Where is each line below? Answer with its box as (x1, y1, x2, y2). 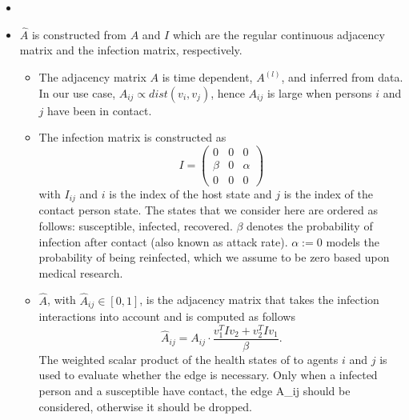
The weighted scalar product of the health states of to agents (38, 350, 339, 367)
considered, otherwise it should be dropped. (38, 398, 252, 414)
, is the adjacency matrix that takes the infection (139, 291, 379, 308)
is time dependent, (162, 69, 253, 85)
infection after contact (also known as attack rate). (38, 233, 288, 250)
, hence (211, 84, 245, 101)
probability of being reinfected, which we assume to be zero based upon (38, 249, 390, 266)
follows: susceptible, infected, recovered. (38, 217, 233, 234)
